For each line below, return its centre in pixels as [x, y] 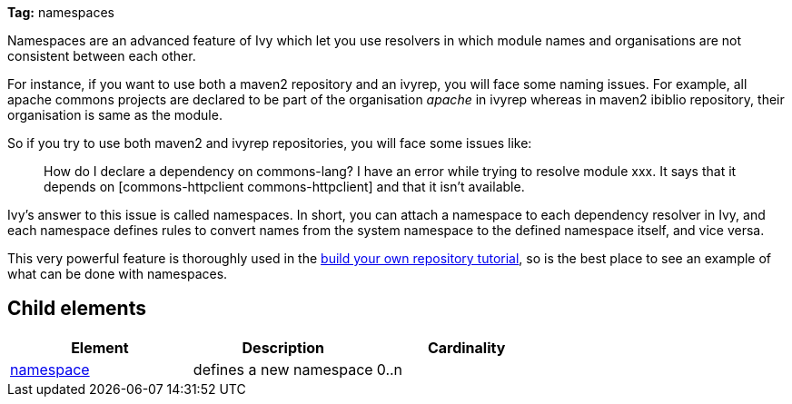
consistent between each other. [102, 56]
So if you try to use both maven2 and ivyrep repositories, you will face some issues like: [270, 143]
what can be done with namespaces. [118, 274]
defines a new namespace [283, 369]
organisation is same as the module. [115, 115]
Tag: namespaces [61, 12]
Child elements [77, 309]
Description [283, 347]
